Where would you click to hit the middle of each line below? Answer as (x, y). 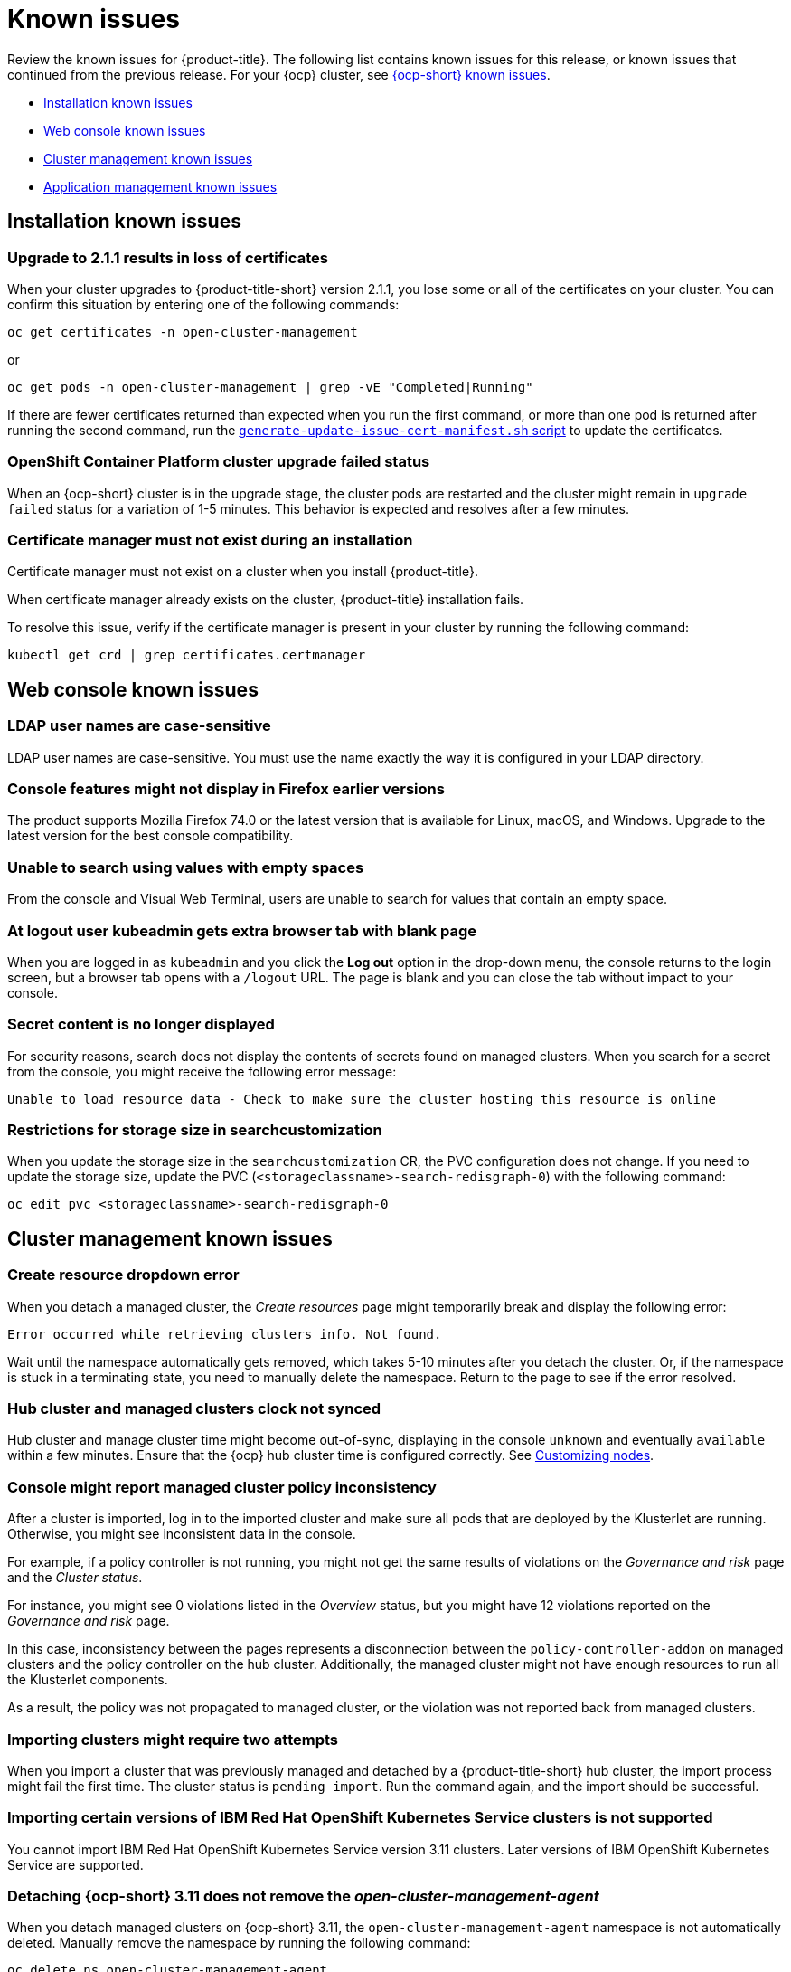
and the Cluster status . (75, 1578)
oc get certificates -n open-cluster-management (183, 332)
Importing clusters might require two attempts (173, 1739)
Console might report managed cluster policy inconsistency (222, 1487)
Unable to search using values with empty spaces (186, 867)
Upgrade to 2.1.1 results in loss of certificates (168, 257)
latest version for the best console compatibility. (151, 836)
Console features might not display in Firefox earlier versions (226, 789)
